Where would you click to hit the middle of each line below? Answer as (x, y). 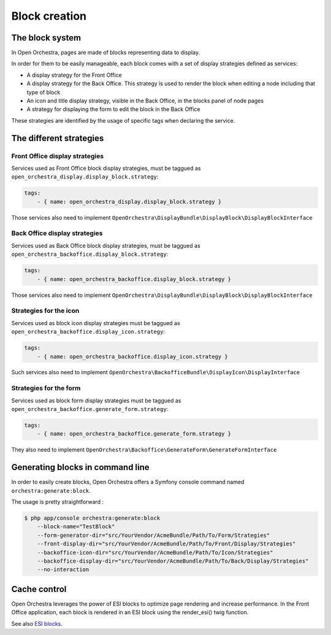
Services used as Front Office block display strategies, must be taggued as (106, 168)
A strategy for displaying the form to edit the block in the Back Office (113, 109)
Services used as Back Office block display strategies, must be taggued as (106, 245)
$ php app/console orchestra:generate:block (92, 518)
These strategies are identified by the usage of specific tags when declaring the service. (123, 120)
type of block (44, 92)
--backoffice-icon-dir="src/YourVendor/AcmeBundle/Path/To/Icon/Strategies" (155, 552)
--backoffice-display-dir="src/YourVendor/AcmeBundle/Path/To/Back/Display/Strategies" (173, 561)
